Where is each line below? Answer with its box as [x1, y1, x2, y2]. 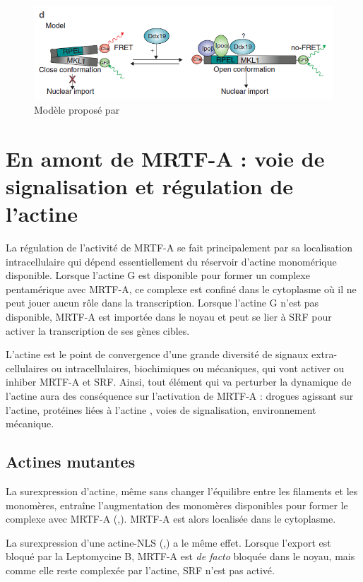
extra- [311, 347, 338, 362]
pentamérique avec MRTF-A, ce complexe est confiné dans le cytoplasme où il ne [6, 281, 357, 296]
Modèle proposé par [34, 102, 120, 117]
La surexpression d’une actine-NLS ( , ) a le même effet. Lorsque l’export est [6, 535, 331, 550]
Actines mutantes [6, 451, 136, 473]
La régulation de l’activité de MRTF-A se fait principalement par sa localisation [6, 240, 352, 255]
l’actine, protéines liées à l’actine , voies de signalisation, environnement [6, 402, 316, 417]
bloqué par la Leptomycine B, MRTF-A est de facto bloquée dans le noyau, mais [6, 549, 355, 564]
